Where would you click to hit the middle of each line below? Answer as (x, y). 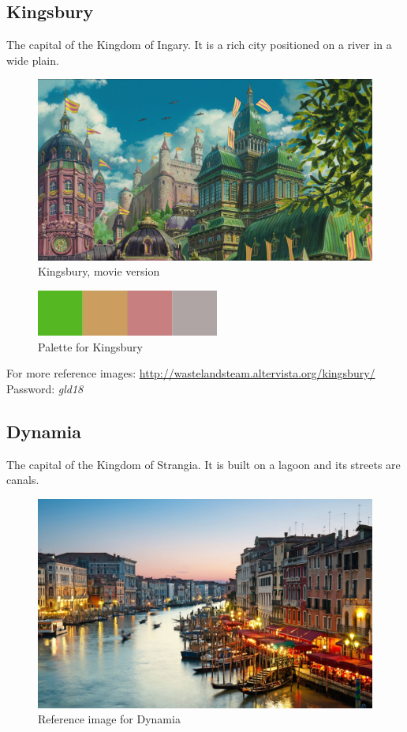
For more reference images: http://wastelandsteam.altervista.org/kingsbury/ (191, 373)
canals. (23, 480)
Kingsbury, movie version (99, 271)
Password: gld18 (45, 388)
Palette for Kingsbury (90, 346)
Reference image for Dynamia (109, 719)
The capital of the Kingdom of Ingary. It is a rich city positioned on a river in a (199, 45)
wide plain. (33, 60)
